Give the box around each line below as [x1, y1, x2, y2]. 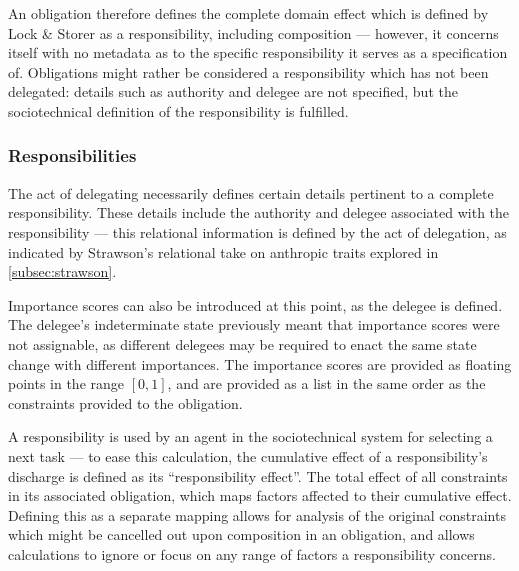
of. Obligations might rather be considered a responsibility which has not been [8, 61, 489, 82]
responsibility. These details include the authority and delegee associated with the [8, 202, 510, 223]
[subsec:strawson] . [8, 261, 117, 282]
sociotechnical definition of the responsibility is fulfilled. [8, 100, 349, 121]
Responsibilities [8, 143, 137, 168]
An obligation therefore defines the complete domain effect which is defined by [8, 3, 489, 23]
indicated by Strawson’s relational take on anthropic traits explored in [8, 241, 439, 262]
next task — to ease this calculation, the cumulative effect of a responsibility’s [8, 445, 488, 466]
